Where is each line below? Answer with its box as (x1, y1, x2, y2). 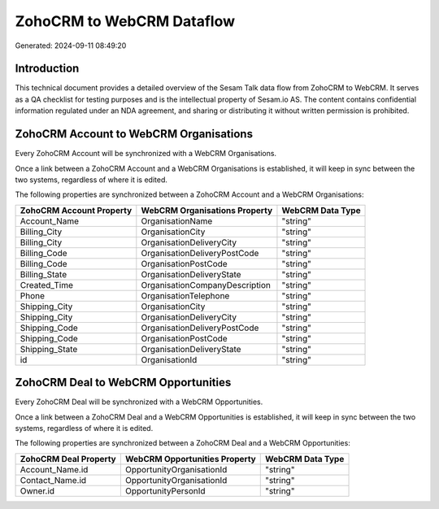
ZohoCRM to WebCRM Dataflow (15, 12, 236, 30)
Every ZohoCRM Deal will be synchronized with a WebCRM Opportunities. (15, 397, 263, 407)
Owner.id (20, 485, 55, 496)
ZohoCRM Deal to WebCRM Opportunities (15, 376, 232, 389)
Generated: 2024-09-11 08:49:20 (15, 41, 127, 50)
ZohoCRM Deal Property (20, 453, 117, 464)
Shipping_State (20, 343, 78, 355)
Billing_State (20, 268, 67, 280)
